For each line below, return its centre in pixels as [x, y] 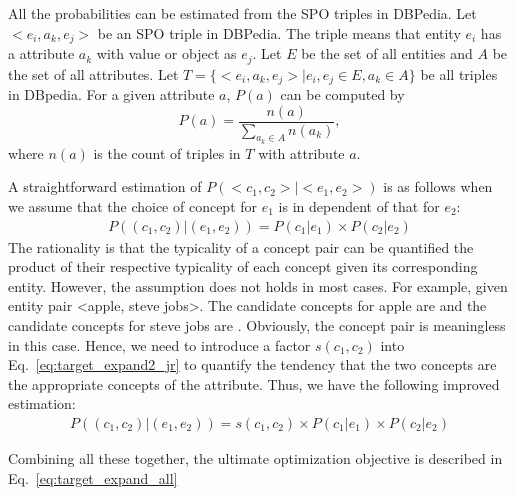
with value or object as [166, 53]
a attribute [41, 53]
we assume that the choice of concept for [133, 206]
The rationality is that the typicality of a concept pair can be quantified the [241, 246]
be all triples [459, 73]
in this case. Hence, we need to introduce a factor [159, 344]
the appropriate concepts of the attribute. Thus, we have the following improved [254, 383]
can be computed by [342, 93]
